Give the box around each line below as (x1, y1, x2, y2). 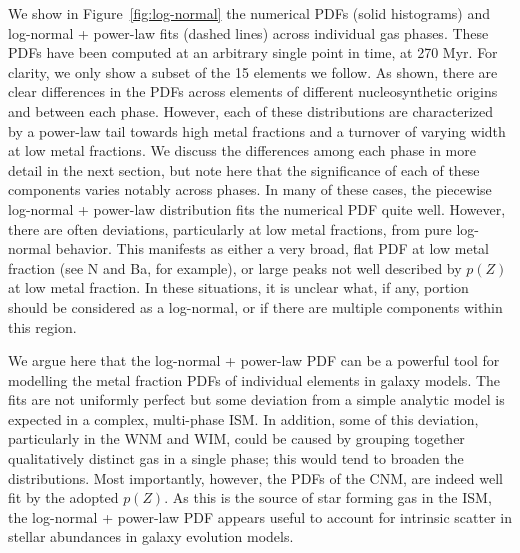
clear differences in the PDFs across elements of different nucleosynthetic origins (8, 81, 498, 102)
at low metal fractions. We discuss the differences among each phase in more (8, 140, 476, 161)
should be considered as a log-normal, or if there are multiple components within (8, 296, 503, 317)
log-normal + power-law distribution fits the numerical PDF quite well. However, (8, 198, 506, 219)
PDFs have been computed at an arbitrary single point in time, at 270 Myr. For (8, 42, 498, 63)
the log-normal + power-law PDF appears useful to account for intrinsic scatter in (8, 506, 512, 527)
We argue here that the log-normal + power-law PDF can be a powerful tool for (8, 350, 500, 371)
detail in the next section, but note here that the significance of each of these (8, 159, 480, 180)
